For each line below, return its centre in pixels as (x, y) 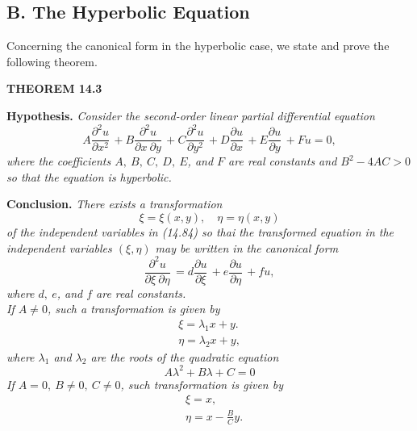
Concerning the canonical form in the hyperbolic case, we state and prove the (198, 46)
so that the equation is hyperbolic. (89, 176)
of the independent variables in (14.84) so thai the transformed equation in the (200, 231)
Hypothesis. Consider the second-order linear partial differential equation (191, 115)
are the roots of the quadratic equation (185, 356)
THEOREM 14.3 (54, 88)
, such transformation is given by (202, 384)
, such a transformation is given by (133, 309)
